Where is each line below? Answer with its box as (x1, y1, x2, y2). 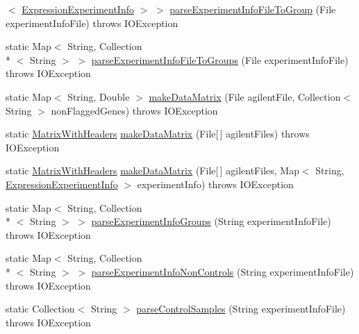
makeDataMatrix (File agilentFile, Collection (149, 89, 341, 103)
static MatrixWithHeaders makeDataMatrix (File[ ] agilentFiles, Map (6, 163, 299, 178)
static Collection (6, 301, 75, 316)
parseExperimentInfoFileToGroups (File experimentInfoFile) (91, 52, 349, 67)
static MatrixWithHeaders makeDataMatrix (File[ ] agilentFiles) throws (6, 126, 310, 141)
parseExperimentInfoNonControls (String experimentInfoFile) (91, 264, 354, 278)
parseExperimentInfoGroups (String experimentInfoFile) (91, 214, 331, 228)
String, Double (67, 89, 130, 103)
